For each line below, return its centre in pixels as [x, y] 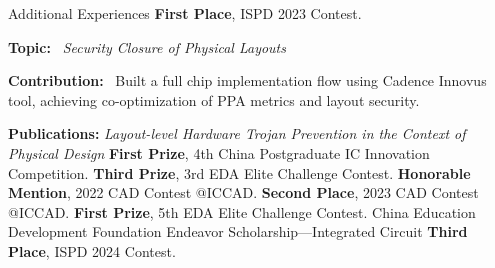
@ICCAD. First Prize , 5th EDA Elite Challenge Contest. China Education [242, 211]
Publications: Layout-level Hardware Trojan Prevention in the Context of [237, 133]
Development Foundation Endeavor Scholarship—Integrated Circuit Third [238, 231]
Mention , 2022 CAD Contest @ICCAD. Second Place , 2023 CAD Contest [243, 192]
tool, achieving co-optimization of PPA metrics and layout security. [214, 99]
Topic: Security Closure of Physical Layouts [147, 46]
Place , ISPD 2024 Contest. [92, 250]
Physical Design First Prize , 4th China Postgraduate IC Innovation [219, 152]
